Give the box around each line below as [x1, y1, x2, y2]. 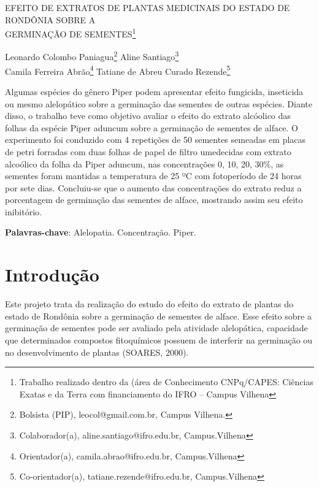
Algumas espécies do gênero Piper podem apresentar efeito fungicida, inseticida [5, 85, 304, 98]
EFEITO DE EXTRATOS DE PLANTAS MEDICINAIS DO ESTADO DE [5, 1, 290, 13]
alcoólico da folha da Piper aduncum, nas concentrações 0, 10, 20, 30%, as [5, 157, 284, 170]
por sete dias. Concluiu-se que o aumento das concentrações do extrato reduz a [5, 181, 302, 194]
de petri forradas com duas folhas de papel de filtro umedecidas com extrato [5, 145, 291, 158]
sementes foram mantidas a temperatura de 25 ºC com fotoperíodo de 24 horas [5, 169, 302, 182]
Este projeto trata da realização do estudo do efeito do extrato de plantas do [5, 297, 293, 310]
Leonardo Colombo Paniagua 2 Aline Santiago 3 [5, 48, 179, 63]
